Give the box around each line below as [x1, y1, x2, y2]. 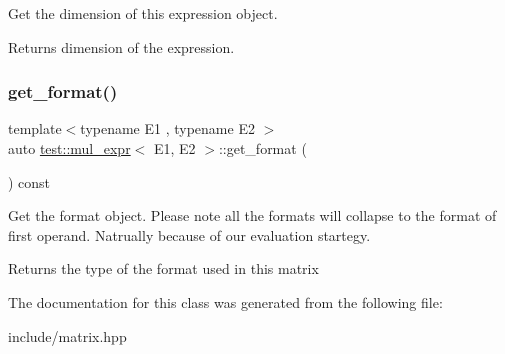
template [8, 118, 62, 139]
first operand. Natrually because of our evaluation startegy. [8, 224, 371, 245]
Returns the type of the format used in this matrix [8, 258, 319, 279]
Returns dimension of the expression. [8, 36, 235, 57]
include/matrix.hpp [8, 325, 127, 346]
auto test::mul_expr [8, 138, 131, 158]
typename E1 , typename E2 [80, 118, 255, 139]
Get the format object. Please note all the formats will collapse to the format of [8, 205, 497, 226]
